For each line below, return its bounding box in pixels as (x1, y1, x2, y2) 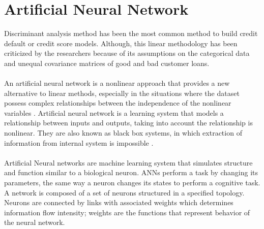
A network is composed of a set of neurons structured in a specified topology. (4, 187, 245, 198)
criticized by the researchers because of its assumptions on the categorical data (4, 48, 250, 58)
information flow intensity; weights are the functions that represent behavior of (4, 207, 250, 217)
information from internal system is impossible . (4, 137, 154, 148)
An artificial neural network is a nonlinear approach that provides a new (4, 78, 230, 88)
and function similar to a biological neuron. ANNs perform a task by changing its (4, 167, 258, 178)
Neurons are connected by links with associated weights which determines (4, 197, 233, 208)
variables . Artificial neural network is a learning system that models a (4, 107, 224, 118)
